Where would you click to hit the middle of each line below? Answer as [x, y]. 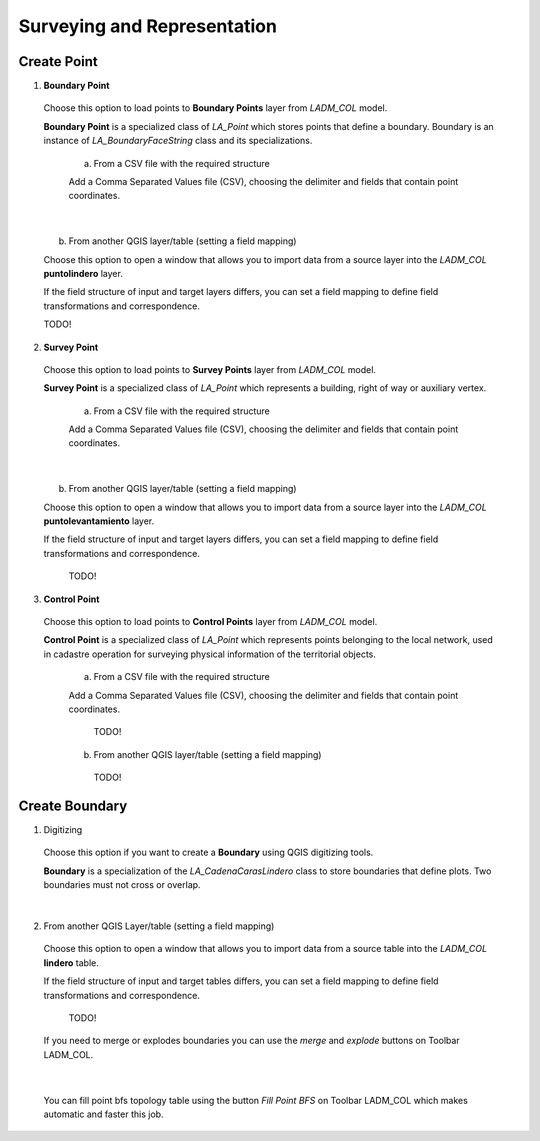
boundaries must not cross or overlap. [122, 885]
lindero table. [71, 962]
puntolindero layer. [83, 273]
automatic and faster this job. [103, 1114]
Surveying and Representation [147, 26]
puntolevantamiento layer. [99, 521]
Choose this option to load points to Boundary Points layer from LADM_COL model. [215, 108]
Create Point [58, 61]
